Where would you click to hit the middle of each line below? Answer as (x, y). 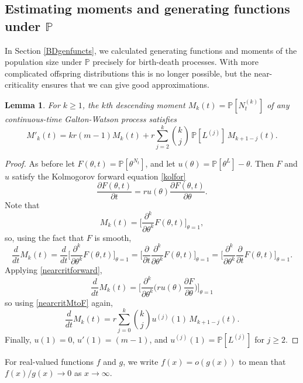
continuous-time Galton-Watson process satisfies (91, 118)
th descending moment (145, 104)
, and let (160, 163)
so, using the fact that (44, 237)
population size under (43, 62)
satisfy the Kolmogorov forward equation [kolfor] (99, 176)
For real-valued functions (49, 361)
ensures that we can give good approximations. (125, 84)
